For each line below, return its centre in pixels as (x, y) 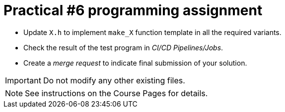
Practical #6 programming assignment (133, 10)
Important (23, 80)
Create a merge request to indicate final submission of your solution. (135, 63)
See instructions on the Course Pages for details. (116, 93)
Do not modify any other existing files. (114, 80)
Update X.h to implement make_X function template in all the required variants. (152, 32)
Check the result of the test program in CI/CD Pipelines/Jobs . (123, 47)
